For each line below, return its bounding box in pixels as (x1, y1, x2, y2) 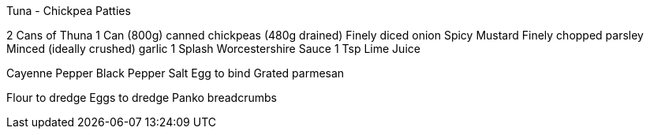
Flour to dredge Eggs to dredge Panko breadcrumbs (6, 91, 277, 104)
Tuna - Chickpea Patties (6, 4, 131, 17)
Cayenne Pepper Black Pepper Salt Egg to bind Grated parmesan (6, 66, 345, 80)
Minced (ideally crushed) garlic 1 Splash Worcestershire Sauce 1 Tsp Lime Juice (6, 42, 420, 55)
